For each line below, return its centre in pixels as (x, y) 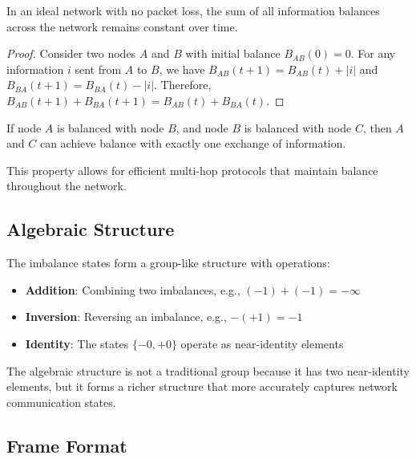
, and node (202, 127)
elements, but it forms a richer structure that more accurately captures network (202, 386)
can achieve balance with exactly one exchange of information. (193, 143)
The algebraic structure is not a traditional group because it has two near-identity (208, 370)
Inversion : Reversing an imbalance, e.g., (126, 317)
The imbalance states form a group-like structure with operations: (168, 263)
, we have (182, 69)
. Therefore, (183, 85)
